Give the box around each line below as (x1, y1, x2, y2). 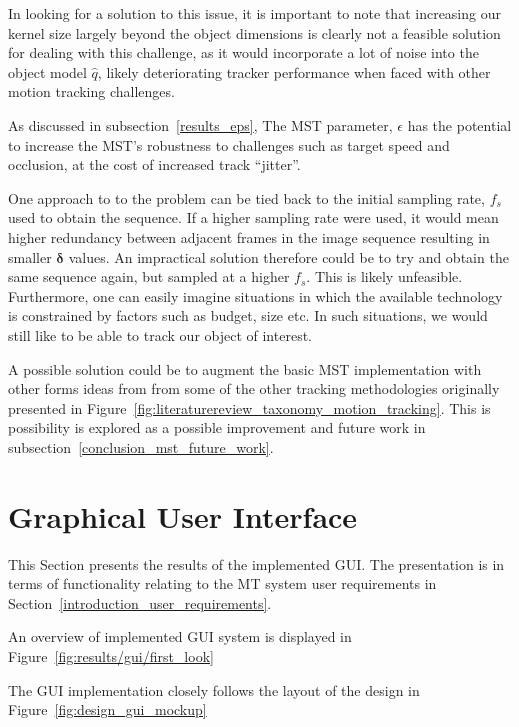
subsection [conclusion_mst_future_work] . (8, 436, 274, 457)
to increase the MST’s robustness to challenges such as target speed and (8, 134, 450, 155)
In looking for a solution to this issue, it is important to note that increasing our (8, 3, 501, 23)
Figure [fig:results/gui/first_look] (8, 645, 214, 666)
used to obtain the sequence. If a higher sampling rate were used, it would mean (8, 207, 499, 228)
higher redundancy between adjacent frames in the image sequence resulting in (8, 226, 490, 247)
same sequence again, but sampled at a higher (8, 266, 290, 287)
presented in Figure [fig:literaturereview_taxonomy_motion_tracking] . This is (8, 397, 491, 418)
